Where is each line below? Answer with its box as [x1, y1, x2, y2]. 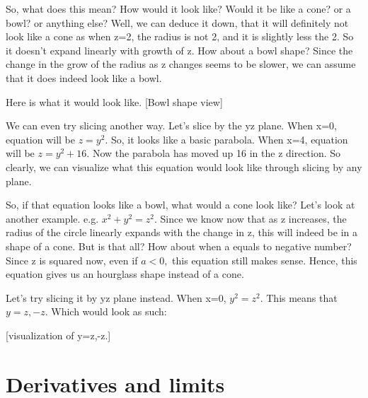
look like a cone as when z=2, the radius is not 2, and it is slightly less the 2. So [6, 29, 354, 44]
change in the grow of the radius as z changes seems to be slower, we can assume [6, 57, 356, 71]
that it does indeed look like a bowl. [6, 70, 162, 85]
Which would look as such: [51, 304, 167, 319]
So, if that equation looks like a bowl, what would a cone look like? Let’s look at [6, 197, 355, 212]
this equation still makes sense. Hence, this [172, 252, 357, 267]
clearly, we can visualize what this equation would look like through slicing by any [6, 159, 362, 174]
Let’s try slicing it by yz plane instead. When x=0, [6, 290, 226, 305]
